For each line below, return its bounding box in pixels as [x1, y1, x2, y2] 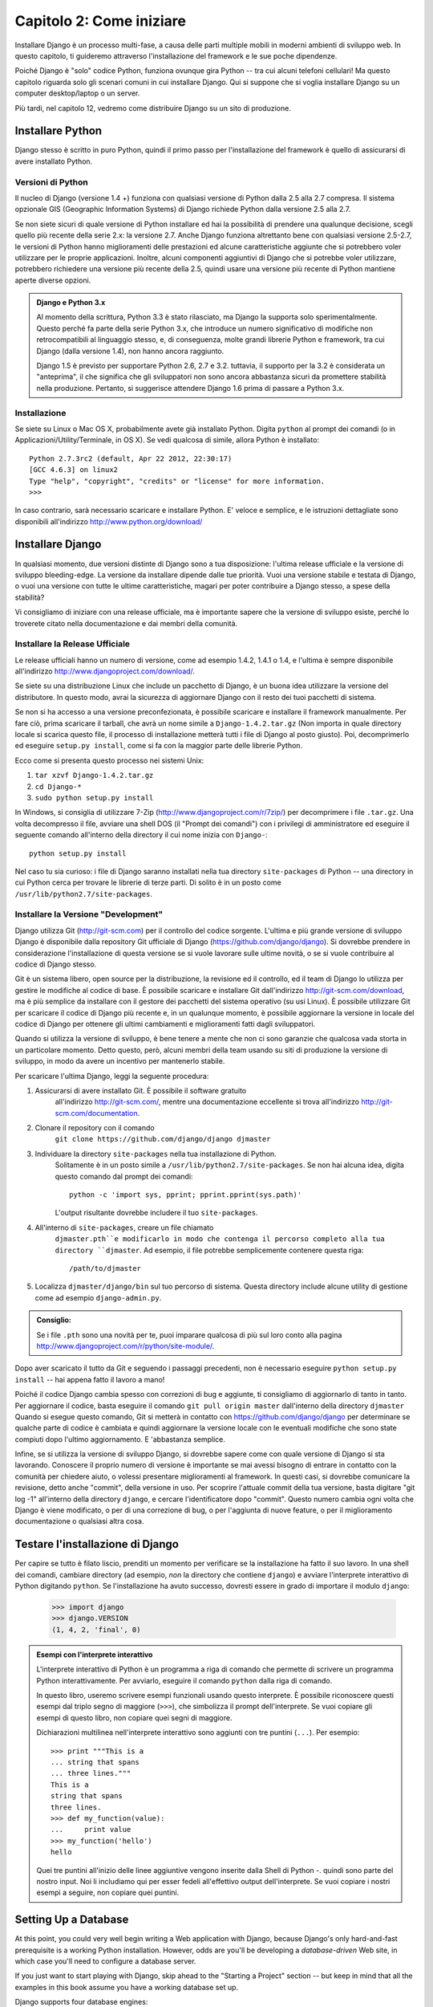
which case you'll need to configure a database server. [14, 1956, 196, 1966]
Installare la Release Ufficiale [14, 638, 131, 649]
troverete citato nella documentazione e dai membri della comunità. [14, 618, 238, 628]
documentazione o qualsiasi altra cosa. [14, 1516, 144, 1526]
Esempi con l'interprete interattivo [36, 1650, 153, 1659]
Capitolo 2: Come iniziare [14, 12, 187, 30]
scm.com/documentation [55, 1108, 138, 1117]
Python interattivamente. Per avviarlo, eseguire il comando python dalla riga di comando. [36, 1675, 333, 1685]
